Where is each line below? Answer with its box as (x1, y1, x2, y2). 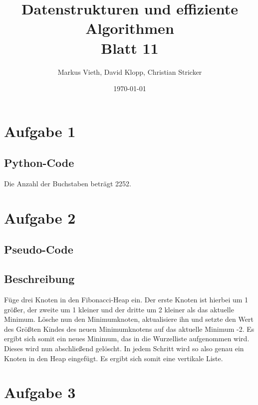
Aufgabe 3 (4, 382, 76, 403)
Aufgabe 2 (4, 207, 76, 228)
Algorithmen (85, 18, 174, 38)
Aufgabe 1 (4, 121, 76, 141)
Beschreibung (4, 271, 75, 286)
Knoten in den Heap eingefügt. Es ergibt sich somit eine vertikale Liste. (4, 353, 223, 363)
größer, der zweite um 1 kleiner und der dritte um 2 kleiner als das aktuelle (4, 304, 234, 314)
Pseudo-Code (4, 242, 73, 257)
